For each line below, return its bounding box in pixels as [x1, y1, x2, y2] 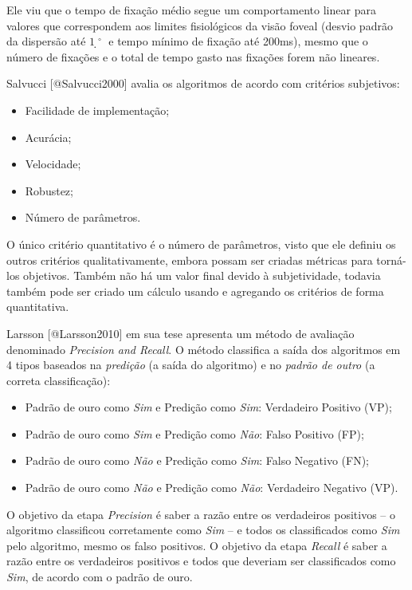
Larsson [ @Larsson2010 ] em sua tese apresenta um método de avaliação [6, 324, 355, 341]
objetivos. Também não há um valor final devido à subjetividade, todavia [23, 267, 381, 284]
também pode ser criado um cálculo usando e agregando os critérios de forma [6, 282, 384, 299]
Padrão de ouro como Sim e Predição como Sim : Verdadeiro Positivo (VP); [25, 399, 392, 415]
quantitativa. [6, 298, 69, 315]
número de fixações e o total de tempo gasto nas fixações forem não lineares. [6, 48, 380, 65]
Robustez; [25, 182, 73, 199]
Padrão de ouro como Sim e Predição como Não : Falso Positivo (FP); [25, 425, 364, 442]
